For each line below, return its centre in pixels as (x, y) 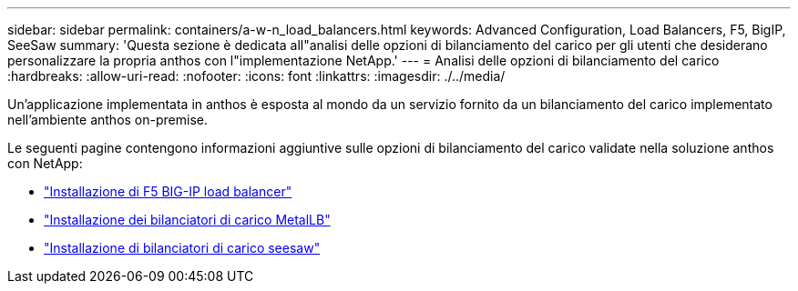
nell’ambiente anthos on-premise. (107, 120)
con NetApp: (45, 163)
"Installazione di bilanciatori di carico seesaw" (182, 248)
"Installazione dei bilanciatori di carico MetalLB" (187, 220)
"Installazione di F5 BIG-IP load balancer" (168, 191)
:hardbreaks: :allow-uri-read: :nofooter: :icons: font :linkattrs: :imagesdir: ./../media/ (256, 76)
